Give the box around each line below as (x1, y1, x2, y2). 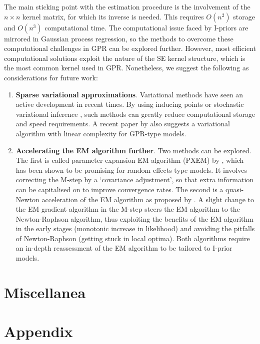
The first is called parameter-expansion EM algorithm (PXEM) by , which (15, 155, 244, 165)
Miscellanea (4, 282, 86, 302)
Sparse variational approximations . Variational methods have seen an (15, 89, 243, 99)
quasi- (225, 184, 244, 194)
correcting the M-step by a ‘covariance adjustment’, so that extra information (15, 174, 254, 185)
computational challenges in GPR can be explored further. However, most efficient (4, 43, 256, 53)
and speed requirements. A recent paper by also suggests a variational (15, 118, 230, 129)
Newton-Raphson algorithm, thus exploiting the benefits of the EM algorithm (15, 213, 253, 224)
